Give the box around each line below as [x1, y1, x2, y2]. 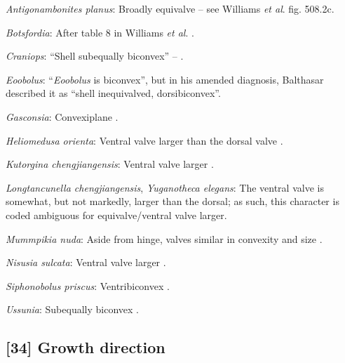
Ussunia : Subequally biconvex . [6, 302, 139, 317]
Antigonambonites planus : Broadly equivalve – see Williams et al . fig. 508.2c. [6, 1, 334, 15]
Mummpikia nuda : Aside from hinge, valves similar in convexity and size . [6, 231, 323, 246]
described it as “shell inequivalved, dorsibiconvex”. [6, 86, 221, 100]
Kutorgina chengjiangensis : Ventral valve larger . [6, 157, 214, 171]
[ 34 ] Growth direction [6, 336, 165, 358]
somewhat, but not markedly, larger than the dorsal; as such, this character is [6, 194, 339, 209]
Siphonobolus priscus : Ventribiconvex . [6, 278, 170, 293]
